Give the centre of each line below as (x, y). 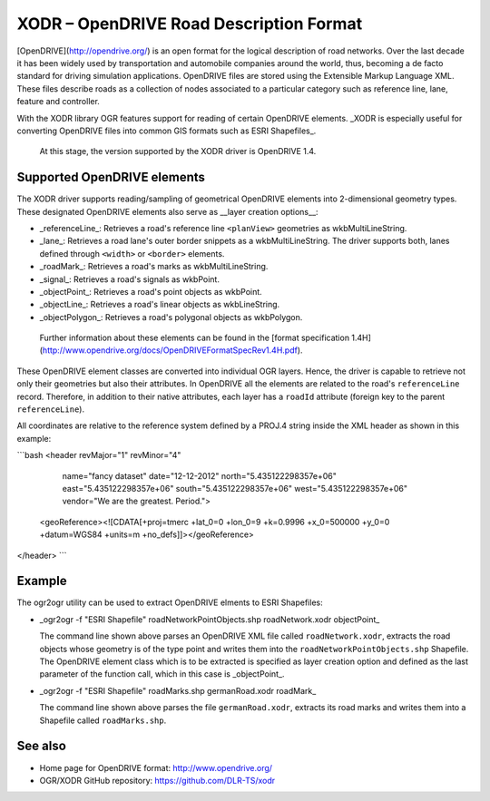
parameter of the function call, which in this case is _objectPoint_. (162, 674)
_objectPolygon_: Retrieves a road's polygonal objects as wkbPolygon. (171, 317)
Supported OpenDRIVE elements (111, 177)
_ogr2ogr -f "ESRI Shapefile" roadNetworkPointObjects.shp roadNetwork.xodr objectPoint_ (210, 619)
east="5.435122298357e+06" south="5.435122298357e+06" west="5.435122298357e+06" (235, 488)
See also (42, 746)
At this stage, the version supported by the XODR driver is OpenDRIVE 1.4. (178, 151)
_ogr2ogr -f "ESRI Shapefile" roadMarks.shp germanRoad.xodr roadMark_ (178, 690)
